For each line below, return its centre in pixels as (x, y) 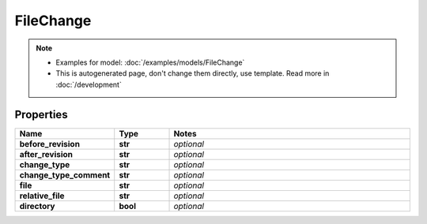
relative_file (42, 196)
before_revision (50, 144)
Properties (41, 114)
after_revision (46, 154)
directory (37, 206)
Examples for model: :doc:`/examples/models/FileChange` (150, 62)
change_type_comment (65, 175)
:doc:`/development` (89, 84)
